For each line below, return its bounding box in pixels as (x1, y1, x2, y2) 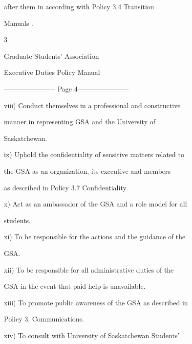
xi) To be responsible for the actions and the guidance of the (4, 231, 186, 242)
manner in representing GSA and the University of (4, 116, 155, 127)
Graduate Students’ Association (4, 50, 99, 61)
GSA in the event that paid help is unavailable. (4, 281, 146, 291)
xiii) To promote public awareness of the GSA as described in (4, 297, 188, 307)
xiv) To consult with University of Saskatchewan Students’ (4, 330, 180, 340)
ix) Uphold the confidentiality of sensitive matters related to (4, 149, 184, 160)
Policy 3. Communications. (4, 314, 84, 324)
